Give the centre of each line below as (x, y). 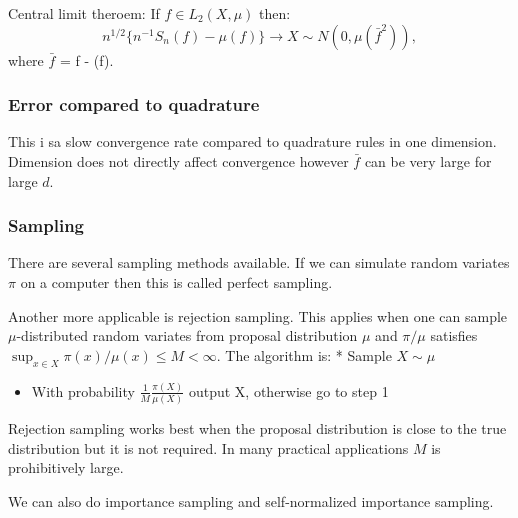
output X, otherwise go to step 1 (288, 390)
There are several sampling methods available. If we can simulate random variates (259, 262)
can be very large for (428, 161)
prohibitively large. (66, 467)
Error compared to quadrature (134, 104)
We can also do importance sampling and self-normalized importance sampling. (251, 500)
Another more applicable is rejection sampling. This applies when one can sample (258, 315)
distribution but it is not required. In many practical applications (208, 447)
